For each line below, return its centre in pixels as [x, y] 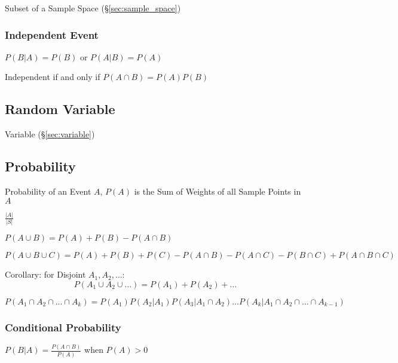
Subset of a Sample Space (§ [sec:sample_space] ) [93, 8]
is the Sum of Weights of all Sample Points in [218, 191]
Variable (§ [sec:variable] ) [50, 134]
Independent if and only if [53, 77]
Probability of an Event [48, 191]
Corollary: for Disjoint [45, 274]
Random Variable [60, 109]
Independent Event [52, 34]
